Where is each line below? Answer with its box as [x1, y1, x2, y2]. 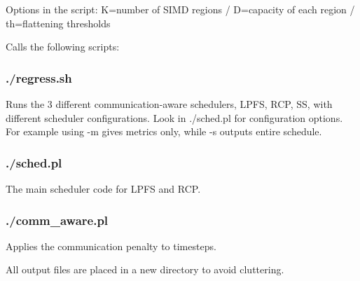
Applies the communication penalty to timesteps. [6, 238, 216, 253]
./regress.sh [6, 69, 72, 86]
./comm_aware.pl [6, 211, 109, 228]
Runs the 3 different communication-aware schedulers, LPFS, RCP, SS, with [6, 97, 333, 111]
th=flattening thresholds [6, 15, 111, 30]
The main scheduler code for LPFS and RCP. [6, 181, 201, 196]
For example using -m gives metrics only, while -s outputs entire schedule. [6, 124, 322, 139]
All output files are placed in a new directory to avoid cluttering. [6, 262, 284, 277]
